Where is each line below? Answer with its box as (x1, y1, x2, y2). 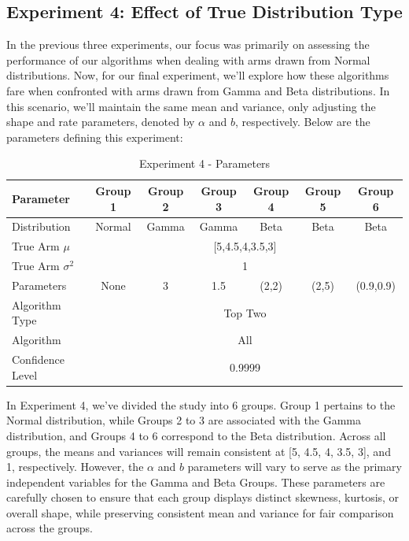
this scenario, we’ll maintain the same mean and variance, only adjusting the (6, 98, 376, 114)
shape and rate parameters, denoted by (6, 113, 195, 130)
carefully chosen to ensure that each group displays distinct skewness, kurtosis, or (6, 489, 400, 506)
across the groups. (6, 520, 93, 536)
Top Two (223, 304, 267, 321)
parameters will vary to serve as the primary (187, 458, 402, 475)
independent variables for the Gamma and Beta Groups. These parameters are (6, 473, 385, 490)
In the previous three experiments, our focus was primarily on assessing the (6, 36, 370, 53)
